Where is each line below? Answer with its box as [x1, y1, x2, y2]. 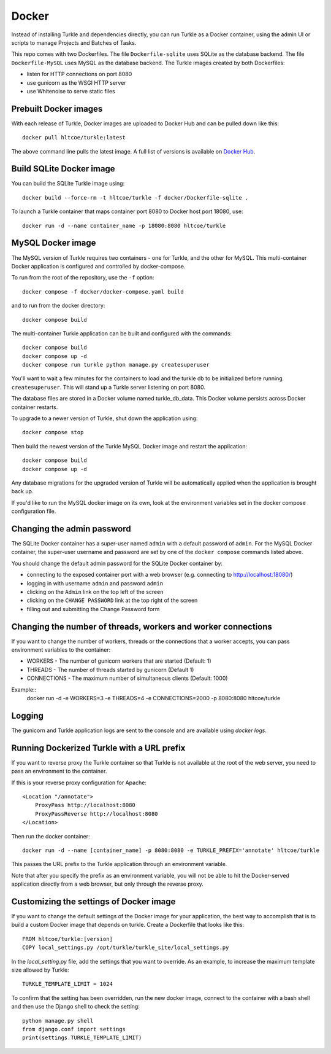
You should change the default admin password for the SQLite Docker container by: [11, 560, 223, 567]
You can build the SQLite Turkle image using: [11, 180, 125, 187]
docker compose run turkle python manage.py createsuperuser [22, 361, 210, 369]
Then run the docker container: [11, 832, 90, 840]
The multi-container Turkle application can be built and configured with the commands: [11, 329, 232, 337]
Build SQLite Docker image [11, 163, 116, 174]
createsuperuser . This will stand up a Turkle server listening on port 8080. [11, 383, 205, 391]
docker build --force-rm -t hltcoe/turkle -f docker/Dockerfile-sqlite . [22, 194, 249, 201]
